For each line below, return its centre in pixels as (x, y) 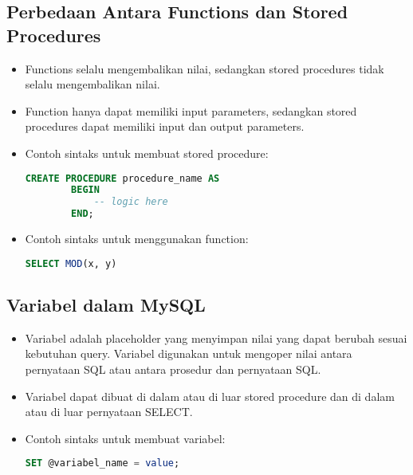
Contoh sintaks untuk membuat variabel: (125, 438)
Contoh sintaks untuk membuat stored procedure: (147, 153)
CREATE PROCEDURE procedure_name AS (122, 178)
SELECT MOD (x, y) (71, 263)
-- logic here (131, 202)
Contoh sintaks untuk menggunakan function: (137, 239)
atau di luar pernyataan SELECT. (109, 412)
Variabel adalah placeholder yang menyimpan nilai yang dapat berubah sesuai (216, 338)
